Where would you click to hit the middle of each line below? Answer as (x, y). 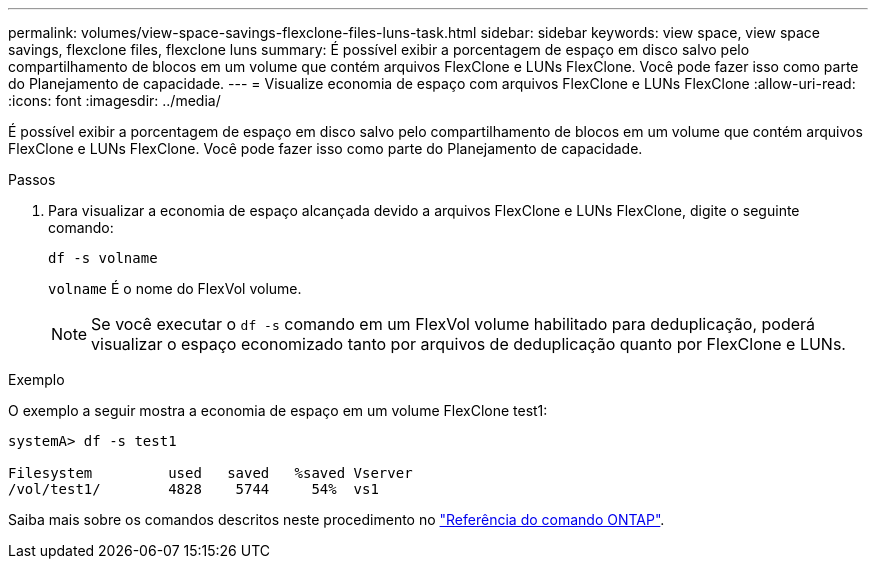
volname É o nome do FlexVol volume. (175, 288)
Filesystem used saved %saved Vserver (210, 473)
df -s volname (103, 258)
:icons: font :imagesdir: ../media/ (114, 100)
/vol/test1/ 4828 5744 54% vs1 (193, 489)
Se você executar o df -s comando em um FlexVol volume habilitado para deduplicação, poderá (453, 324)
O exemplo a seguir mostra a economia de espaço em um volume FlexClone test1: (278, 410)
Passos (32, 179)
